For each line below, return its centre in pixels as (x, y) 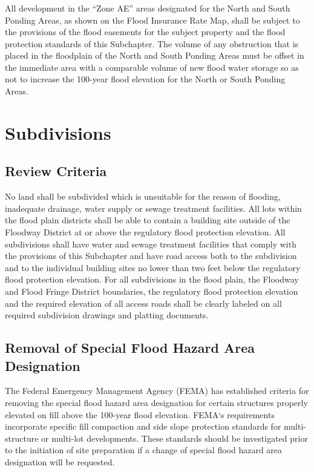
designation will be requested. (60, 461)
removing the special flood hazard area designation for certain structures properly (156, 402)
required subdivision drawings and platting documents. (107, 315)
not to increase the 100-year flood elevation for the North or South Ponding (145, 79)
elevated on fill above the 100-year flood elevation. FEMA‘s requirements (140, 414)
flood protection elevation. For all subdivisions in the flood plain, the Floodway (152, 279)
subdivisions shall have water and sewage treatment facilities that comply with (151, 244)
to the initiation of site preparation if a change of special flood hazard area (144, 450)
